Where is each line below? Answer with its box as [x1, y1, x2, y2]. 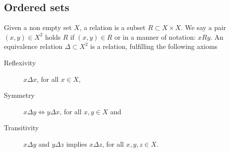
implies [66, 138, 88, 149]
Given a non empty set [4, 22, 72, 32]
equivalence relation [4, 41, 63, 51]
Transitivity [4, 122, 39, 133]
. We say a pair [180, 22, 226, 32]
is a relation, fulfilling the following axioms [90, 41, 218, 51]
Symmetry [4, 90, 35, 100]
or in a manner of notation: [114, 31, 196, 42]
